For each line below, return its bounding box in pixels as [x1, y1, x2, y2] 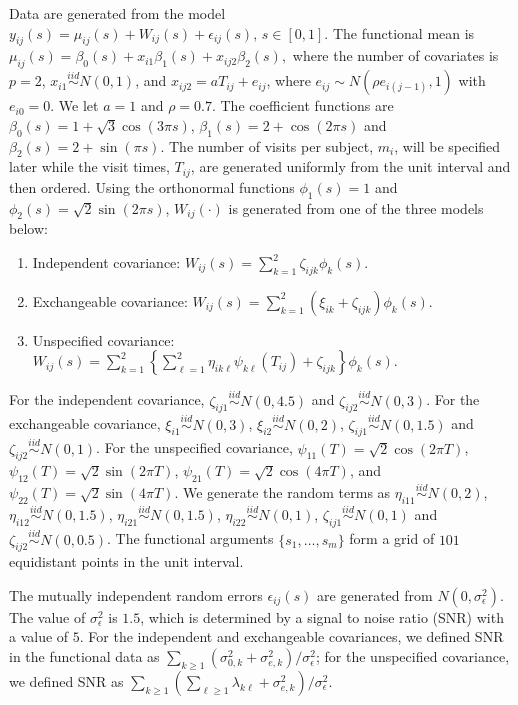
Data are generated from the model [9, 3, 226, 23]
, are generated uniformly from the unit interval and [190, 156, 511, 177]
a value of [9, 626, 69, 647]
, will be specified [394, 135, 501, 156]
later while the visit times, [9, 156, 170, 177]
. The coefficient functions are [211, 95, 394, 116]
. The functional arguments [107, 528, 274, 549]
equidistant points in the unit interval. [9, 551, 244, 572]
